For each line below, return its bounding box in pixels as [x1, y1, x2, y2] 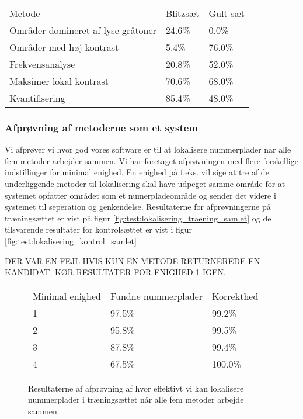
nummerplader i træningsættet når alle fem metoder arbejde [28, 393, 244, 406]
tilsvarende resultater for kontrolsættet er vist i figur [5, 223, 193, 236]
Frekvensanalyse [9, 57, 75, 71]
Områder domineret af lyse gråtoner [9, 23, 156, 37]
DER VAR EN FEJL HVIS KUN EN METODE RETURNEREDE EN [5, 254, 260, 266]
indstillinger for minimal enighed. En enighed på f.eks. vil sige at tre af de [5, 166, 269, 178]
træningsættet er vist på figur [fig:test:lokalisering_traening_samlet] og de [5, 212, 271, 224]
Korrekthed [212, 289, 259, 303]
